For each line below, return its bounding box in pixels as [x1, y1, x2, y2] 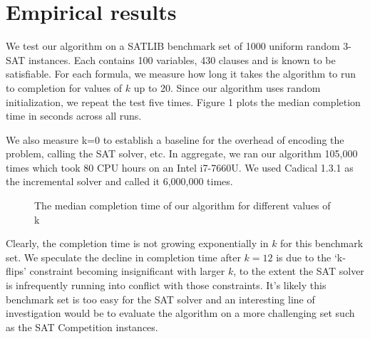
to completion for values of [6, 80, 123, 95]
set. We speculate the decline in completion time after [6, 249, 241, 264]
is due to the [276, 249, 332, 264]
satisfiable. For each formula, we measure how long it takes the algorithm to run [6, 66, 356, 81]
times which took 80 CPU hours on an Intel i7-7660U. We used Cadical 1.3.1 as [6, 160, 354, 174]
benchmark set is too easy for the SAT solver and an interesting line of [6, 291, 315, 306]
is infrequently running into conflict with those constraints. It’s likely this [6, 278, 327, 293]
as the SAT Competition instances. [6, 319, 158, 334]
